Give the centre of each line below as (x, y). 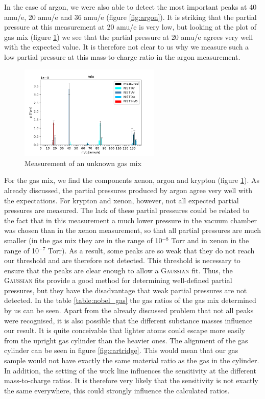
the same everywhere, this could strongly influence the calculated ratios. (117, 390)
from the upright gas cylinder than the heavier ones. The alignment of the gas (126, 340)
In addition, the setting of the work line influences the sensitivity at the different (130, 370)
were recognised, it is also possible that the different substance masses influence (128, 320)
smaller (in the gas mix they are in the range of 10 (83, 240)
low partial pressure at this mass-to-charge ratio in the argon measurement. (122, 56)
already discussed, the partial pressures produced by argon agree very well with (128, 190)
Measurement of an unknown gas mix (83, 163)
